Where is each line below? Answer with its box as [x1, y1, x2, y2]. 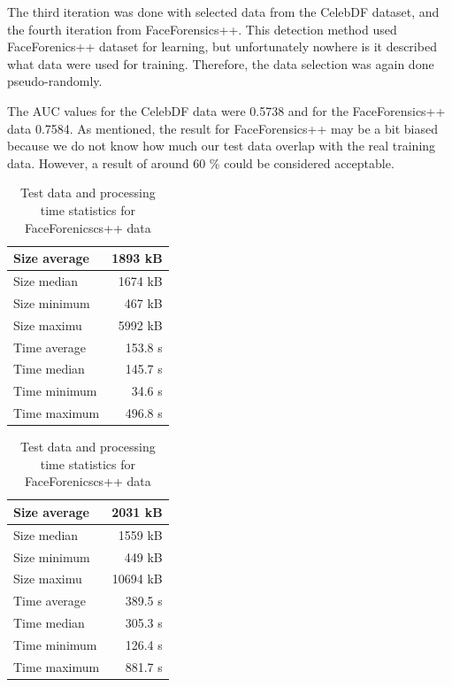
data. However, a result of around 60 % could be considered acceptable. [7, 153, 395, 172]
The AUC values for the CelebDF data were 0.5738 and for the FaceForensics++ [7, 101, 446, 120]
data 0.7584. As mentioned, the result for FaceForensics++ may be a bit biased [7, 119, 438, 137]
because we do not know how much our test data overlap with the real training [7, 136, 436, 155]
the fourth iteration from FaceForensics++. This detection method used [7, 19, 397, 38]
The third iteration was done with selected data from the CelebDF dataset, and [7, 3, 440, 20]
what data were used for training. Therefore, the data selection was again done [7, 54, 434, 73]
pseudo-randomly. [7, 72, 103, 90]
